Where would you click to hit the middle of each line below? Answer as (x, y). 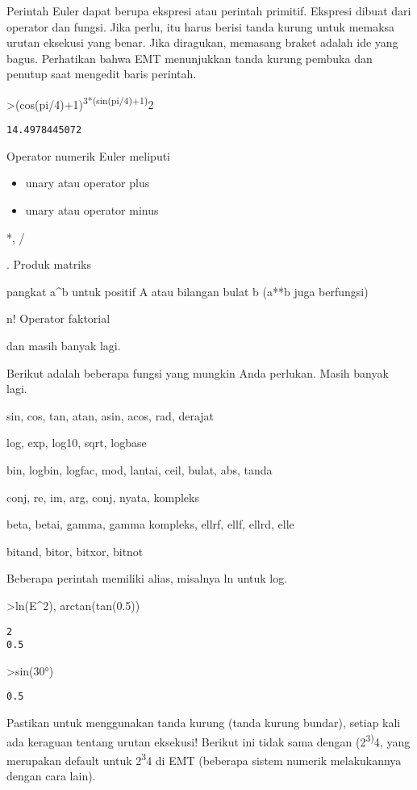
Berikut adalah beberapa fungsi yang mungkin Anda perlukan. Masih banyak (198, 372)
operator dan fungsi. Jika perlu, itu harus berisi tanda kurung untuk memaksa (201, 26)
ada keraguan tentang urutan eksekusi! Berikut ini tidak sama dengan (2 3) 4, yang (208, 740)
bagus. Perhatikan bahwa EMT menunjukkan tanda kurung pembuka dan (190, 58)
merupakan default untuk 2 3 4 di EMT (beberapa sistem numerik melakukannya (204, 759)
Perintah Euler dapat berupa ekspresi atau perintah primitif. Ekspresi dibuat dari (209, 10)
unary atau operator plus (88, 183)
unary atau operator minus (92, 210)
